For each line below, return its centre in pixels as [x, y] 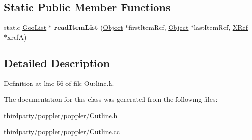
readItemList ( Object [88, 27]
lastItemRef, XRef [221, 27]
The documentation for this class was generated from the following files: [111, 99]
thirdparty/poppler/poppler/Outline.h [61, 115]
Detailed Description [57, 63]
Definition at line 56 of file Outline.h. [59, 83]
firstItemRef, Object [158, 27]
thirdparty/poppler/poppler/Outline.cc [62, 132]
